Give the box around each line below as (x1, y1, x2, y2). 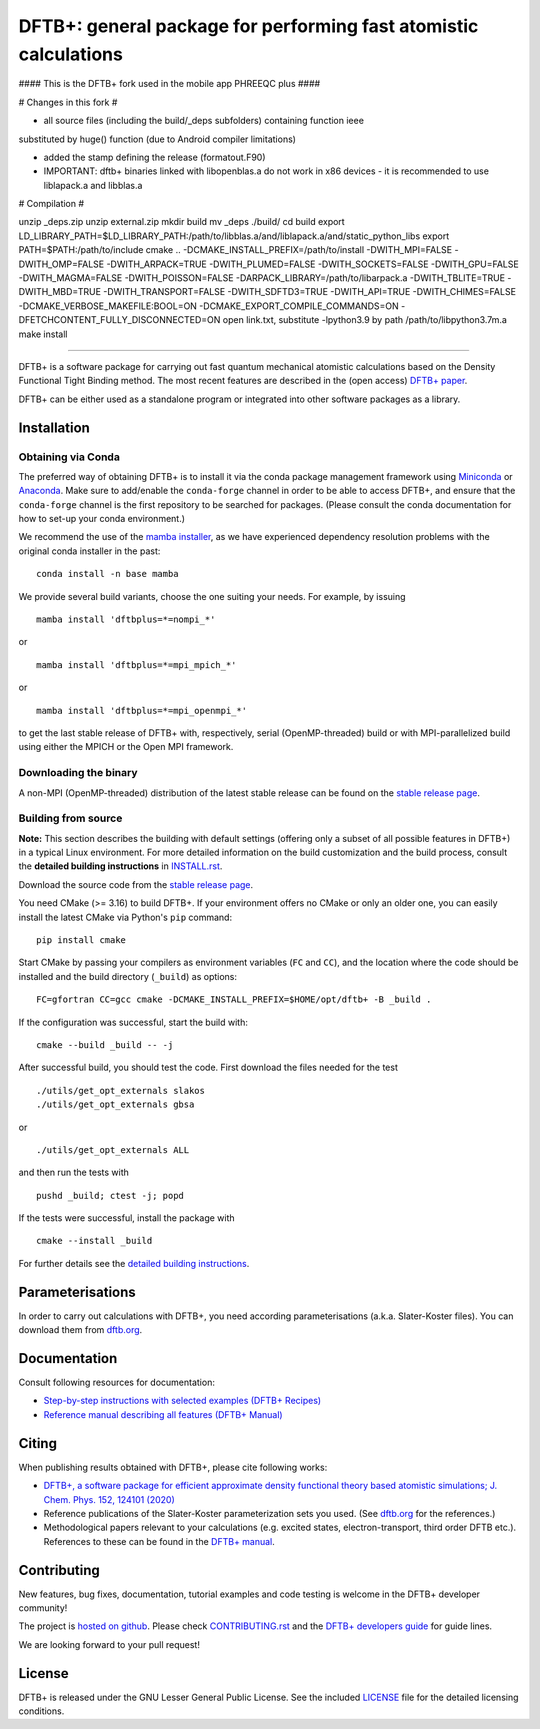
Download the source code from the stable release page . (18, 878, 254, 890)
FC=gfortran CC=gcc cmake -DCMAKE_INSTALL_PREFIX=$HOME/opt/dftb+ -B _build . (36, 994, 432, 1005)
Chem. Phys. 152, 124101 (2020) (43, 1493, 175, 1505)
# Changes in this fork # (18, 96, 118, 108)
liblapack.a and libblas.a (43, 179, 143, 191)
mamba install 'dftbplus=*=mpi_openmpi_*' (36, 705, 248, 716)
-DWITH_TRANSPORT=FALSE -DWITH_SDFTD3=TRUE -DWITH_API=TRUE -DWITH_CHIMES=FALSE (103, 286, 517, 298)
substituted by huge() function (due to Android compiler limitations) (18, 133, 297, 145)
